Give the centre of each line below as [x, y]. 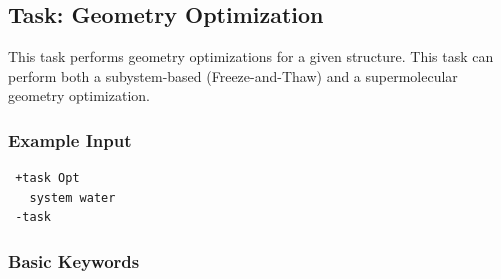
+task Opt [47, 178]
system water [72, 197]
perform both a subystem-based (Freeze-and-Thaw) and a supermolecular [233, 75]
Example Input [70, 139]
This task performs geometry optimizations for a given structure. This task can [251, 56]
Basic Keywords [74, 260]
